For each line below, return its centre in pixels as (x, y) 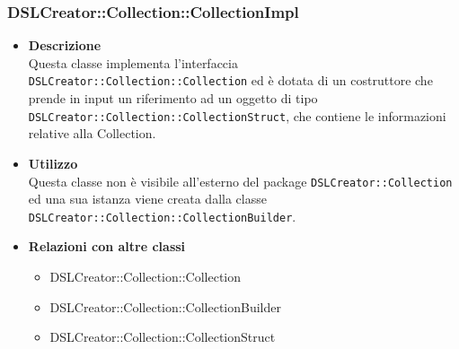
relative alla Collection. (92, 133)
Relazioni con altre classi (107, 246)
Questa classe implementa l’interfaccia (133, 62)
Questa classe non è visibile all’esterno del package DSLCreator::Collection (240, 181)
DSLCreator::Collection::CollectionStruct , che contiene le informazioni (237, 115)
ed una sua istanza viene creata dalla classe (147, 199)
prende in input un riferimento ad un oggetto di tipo (173, 98)
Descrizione (65, 45)
